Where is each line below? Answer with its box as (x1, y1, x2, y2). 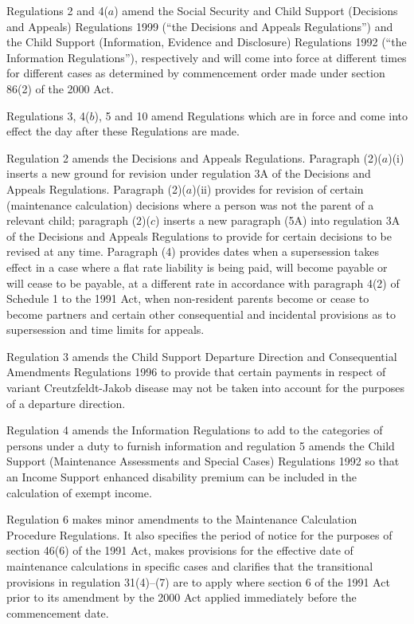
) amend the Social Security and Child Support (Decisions (114, 2, 398, 18)
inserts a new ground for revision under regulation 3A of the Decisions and (6, 165, 371, 182)
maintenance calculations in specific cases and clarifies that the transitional (6, 558, 373, 574)
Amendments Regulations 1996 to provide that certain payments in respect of (6, 363, 386, 380)
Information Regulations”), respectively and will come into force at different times (6, 49, 407, 65)
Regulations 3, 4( (6, 107, 90, 124)
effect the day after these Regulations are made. (6, 123, 240, 139)
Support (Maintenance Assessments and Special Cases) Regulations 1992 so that (6, 453, 400, 469)
